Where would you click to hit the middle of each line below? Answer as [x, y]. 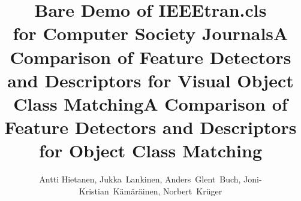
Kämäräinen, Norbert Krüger [168, 191]
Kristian [94, 191]
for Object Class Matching [150, 150]
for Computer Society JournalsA [150, 33]
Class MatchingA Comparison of [150, 103]
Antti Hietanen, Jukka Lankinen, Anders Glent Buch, [140, 179]
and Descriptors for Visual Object [150, 80]
